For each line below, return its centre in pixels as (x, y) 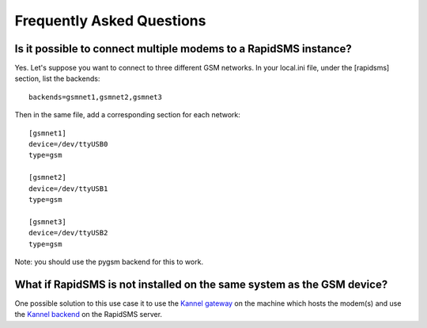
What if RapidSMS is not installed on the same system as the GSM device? (201, 284)
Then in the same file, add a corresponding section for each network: (128, 115)
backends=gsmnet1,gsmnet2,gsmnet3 (95, 97)
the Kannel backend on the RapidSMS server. (88, 315)
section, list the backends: (57, 78)
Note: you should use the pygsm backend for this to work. (109, 261)
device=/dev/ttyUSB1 (68, 189)
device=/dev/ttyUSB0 (68, 144)
